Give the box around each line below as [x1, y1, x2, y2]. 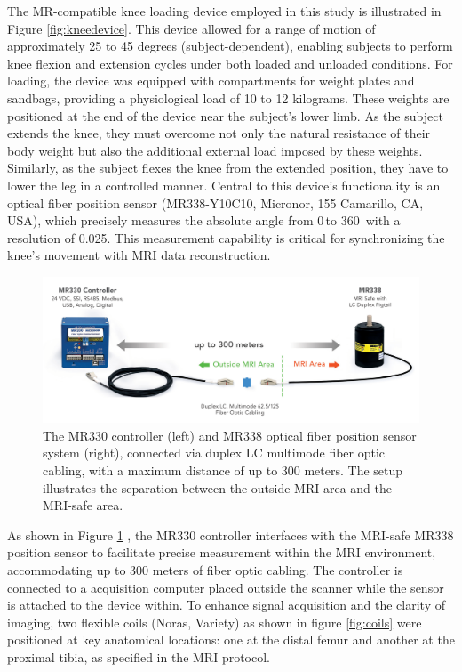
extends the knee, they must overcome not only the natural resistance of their [7, 124, 431, 142]
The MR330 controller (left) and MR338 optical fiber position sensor [43, 425, 417, 444]
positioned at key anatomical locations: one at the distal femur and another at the [7, 630, 455, 649]
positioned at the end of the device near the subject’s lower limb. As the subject [7, 106, 443, 125]
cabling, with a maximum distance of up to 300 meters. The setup [43, 461, 403, 480]
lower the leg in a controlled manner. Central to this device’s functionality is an [7, 175, 441, 194]
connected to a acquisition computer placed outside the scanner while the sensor [7, 578, 444, 596]
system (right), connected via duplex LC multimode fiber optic [43, 443, 386, 462]
